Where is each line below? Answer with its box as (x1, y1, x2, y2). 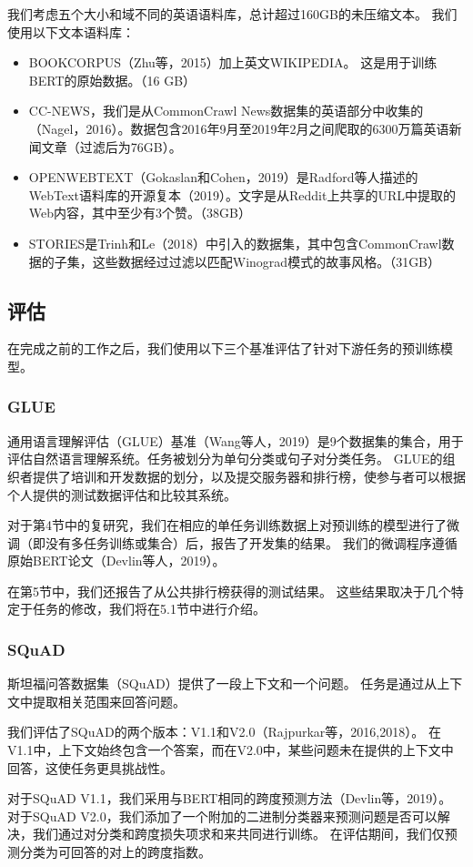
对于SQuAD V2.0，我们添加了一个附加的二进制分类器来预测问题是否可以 (7, 806, 438, 825)
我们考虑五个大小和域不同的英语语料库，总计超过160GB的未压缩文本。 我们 (7, 5, 458, 23)
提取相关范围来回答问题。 (32, 691, 186, 710)
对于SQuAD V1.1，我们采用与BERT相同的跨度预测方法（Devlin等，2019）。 (7, 789, 452, 808)
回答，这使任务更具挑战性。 (7, 758, 173, 777)
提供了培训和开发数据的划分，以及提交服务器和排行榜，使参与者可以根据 (32, 466, 466, 485)
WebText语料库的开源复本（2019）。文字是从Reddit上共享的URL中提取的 (28, 185, 457, 204)
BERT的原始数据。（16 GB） (28, 70, 196, 89)
